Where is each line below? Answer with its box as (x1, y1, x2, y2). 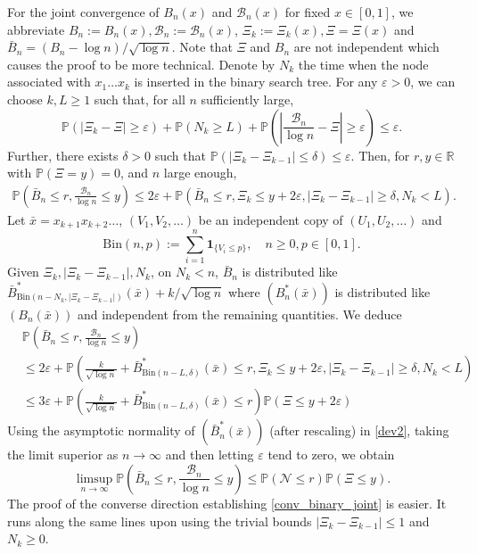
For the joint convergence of (7, 3, 160, 21)
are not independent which (293, 37, 440, 56)
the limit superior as (7, 445, 119, 464)
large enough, (163, 163, 237, 182)
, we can (410, 72, 456, 91)
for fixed (284, 3, 331, 21)
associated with (7, 72, 91, 91)
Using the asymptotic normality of (7, 421, 195, 440)
